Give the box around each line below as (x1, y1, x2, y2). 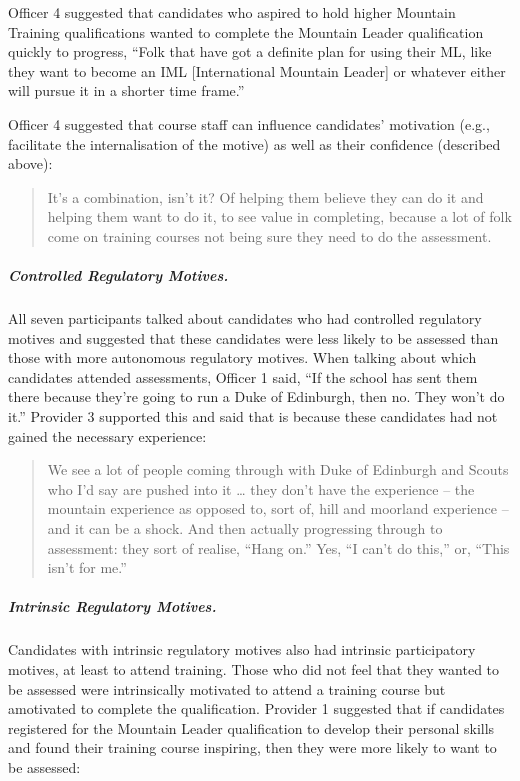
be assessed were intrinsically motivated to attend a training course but (8, 678, 446, 699)
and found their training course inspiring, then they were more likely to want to (8, 737, 497, 758)
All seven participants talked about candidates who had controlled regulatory (8, 308, 482, 329)
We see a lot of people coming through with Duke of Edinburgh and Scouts (47, 459, 509, 480)
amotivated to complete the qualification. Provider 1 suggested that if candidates (8, 698, 505, 719)
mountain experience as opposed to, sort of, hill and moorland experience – (47, 498, 509, 519)
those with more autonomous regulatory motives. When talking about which (8, 347, 477, 368)
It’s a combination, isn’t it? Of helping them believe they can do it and (47, 186, 484, 207)
